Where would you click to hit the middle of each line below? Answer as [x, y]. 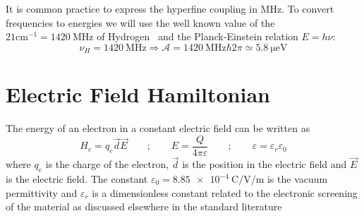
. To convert [308, 8]
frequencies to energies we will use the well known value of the [140, 22]
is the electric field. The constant [77, 179]
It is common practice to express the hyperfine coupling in [132, 8]
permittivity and [42, 192]
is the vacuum [297, 179]
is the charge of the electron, [107, 164]
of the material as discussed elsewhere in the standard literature [144, 206]
